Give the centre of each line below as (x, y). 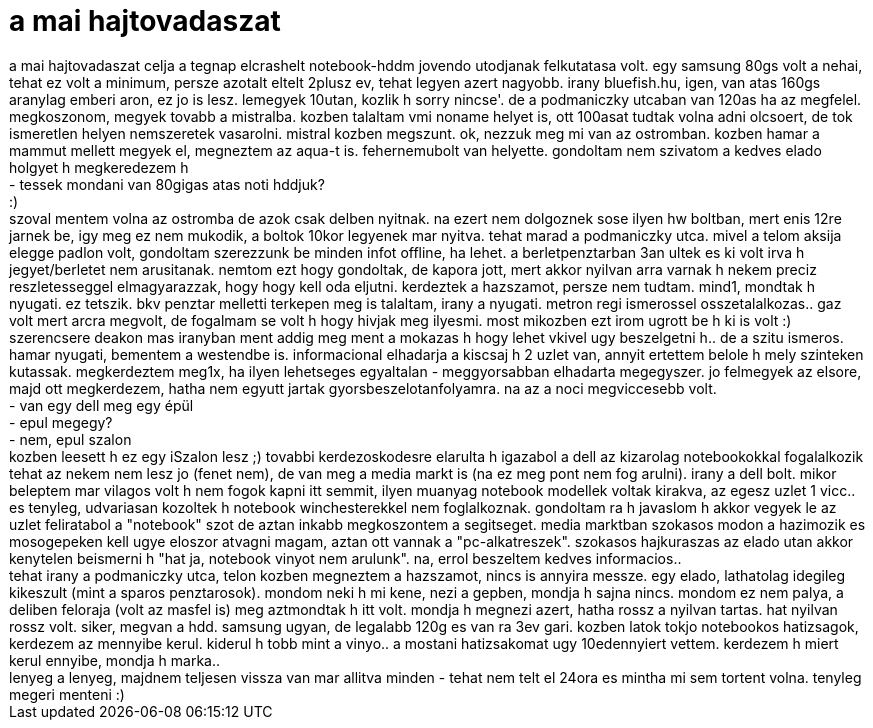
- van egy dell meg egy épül (101, 405)
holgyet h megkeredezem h (99, 167)
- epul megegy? (61, 422)
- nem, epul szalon (70, 439)
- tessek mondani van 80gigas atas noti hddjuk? (167, 184)
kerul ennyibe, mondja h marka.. (115, 660)
